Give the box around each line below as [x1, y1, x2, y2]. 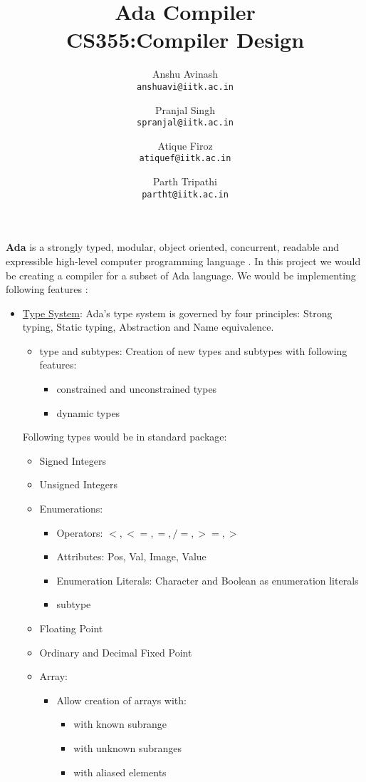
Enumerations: [39, 501, 103, 516]
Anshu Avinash [152, 66, 218, 81]
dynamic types [56, 405, 120, 420]
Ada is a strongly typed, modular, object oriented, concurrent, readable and [6, 240, 339, 254]
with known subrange [73, 716, 167, 731]
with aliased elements [73, 764, 167, 779]
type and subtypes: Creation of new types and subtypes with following [39, 343, 347, 358]
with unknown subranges [73, 740, 182, 755]
